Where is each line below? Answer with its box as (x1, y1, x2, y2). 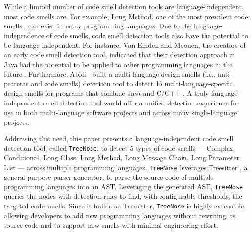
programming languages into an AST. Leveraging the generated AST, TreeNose (4, 181, 243, 191)
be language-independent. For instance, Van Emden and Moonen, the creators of (4, 40, 246, 50)
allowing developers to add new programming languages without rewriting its (4, 210, 236, 220)
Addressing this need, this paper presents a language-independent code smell (4, 133, 234, 143)
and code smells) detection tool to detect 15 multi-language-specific (31, 78, 233, 88)
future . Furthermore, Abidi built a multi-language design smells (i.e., (4, 69, 216, 79)
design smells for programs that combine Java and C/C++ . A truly (4, 88, 209, 98)
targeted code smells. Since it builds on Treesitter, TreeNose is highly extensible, (4, 201, 246, 211)
